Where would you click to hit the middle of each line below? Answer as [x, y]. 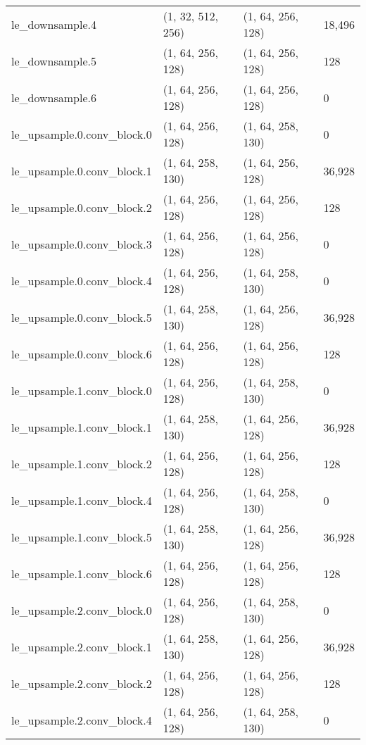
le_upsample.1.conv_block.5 [82, 537]
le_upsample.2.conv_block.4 [82, 720]
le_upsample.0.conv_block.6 [82, 353]
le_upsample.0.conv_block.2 [82, 207]
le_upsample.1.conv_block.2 [82, 463]
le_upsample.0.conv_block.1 [82, 170]
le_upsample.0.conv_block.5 [82, 317]
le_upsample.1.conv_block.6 [82, 573]
